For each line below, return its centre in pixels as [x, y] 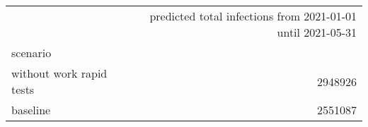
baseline [31, 110]
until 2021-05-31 [317, 32]
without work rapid [59, 73]
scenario [31, 53]
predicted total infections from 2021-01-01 [253, 16]
